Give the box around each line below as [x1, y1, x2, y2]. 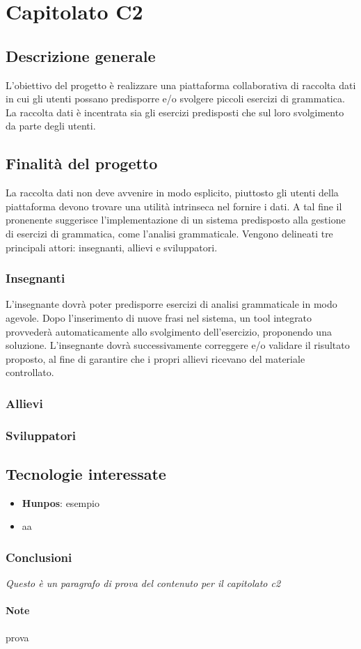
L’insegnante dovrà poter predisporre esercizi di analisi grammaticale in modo [6, 297, 337, 311]
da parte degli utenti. [6, 118, 96, 133]
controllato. [6, 365, 54, 380]
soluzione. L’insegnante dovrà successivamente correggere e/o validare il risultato [6, 338, 350, 352]
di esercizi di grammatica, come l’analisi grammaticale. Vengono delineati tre [6, 226, 333, 240]
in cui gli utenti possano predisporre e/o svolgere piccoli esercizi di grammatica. [6, 91, 345, 106]
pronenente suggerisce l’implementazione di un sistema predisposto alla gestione [6, 212, 346, 227]
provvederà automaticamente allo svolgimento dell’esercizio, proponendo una [6, 324, 332, 338]
